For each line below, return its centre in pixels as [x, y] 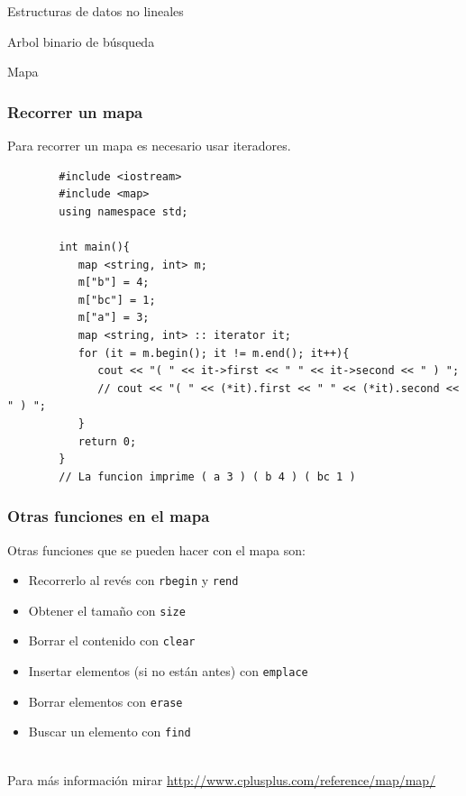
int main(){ [95, 247]
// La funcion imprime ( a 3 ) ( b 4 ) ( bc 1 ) [207, 476]
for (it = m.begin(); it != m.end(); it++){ [214, 353]
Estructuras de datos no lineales [96, 11]
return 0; [107, 441]
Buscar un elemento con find [110, 732]
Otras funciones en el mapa [109, 516]
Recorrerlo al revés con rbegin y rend [133, 580]
